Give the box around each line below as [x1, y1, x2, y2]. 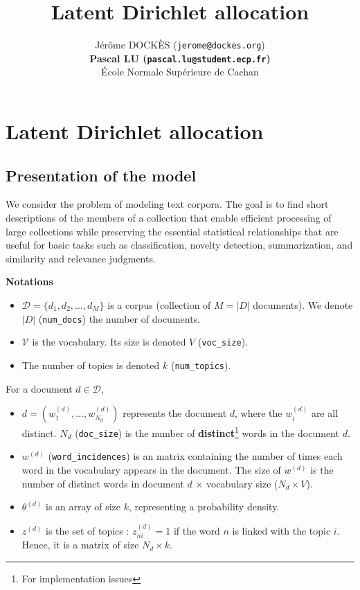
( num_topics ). [170, 357, 231, 372]
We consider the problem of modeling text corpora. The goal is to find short [6, 197, 329, 211]
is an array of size [46, 499, 120, 514]
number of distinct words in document [21, 476, 184, 490]
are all [311, 406, 339, 420]
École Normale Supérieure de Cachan [101, 64, 259, 79]
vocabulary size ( [206, 476, 278, 490]
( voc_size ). [197, 334, 248, 349]
